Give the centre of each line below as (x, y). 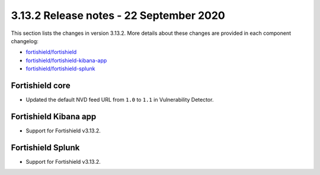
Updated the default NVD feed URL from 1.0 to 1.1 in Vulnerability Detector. (120, 100)
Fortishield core (41, 85)
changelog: (25, 41)
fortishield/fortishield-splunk (60, 69)
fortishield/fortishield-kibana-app (66, 60)
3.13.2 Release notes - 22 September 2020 (118, 15)
